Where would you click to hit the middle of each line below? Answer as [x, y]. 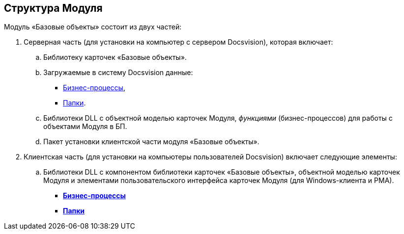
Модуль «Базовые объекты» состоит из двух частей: [93, 27]
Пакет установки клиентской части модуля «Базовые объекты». [151, 142]
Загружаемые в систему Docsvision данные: [118, 73]
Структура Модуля [53, 8]
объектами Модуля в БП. [85, 127]
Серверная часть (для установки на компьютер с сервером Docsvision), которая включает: [178, 42]
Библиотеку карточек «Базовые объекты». [115, 57]
